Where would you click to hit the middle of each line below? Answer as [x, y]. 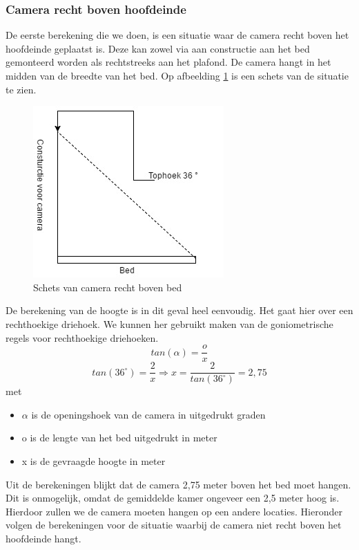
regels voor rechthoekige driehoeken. [82, 337]
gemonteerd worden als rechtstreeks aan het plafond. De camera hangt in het [168, 62]
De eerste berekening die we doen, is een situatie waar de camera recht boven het [177, 35]
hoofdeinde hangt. [43, 539]
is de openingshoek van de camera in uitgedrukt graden [148, 414]
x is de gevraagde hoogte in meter [94, 461]
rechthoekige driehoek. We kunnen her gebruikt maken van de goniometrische [169, 323]
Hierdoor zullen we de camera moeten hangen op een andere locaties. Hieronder [174, 511]
